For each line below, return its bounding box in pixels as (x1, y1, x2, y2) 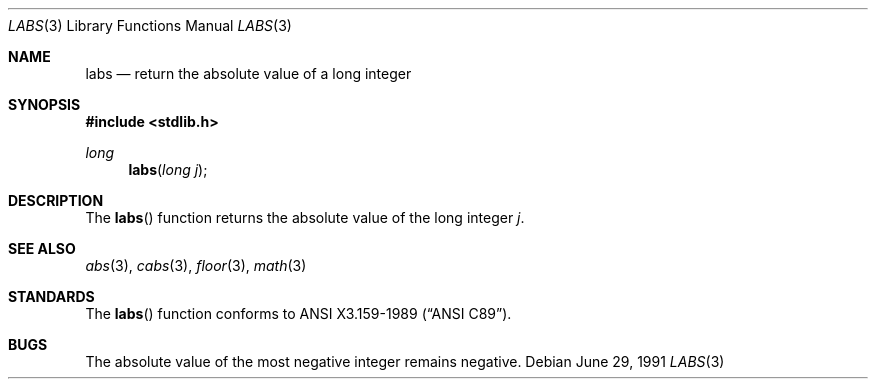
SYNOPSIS (8, 96, 81, 113)
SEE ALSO (8, 240, 76, 257)
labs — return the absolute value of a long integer (85, 65, 412, 82)
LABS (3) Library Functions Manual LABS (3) (8, 17, 292, 34)
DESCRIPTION (8, 192, 104, 209)
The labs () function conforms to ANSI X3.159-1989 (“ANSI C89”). (85, 305, 512, 322)
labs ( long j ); (128, 161, 208, 178)
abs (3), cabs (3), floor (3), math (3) (85, 257, 307, 274)
